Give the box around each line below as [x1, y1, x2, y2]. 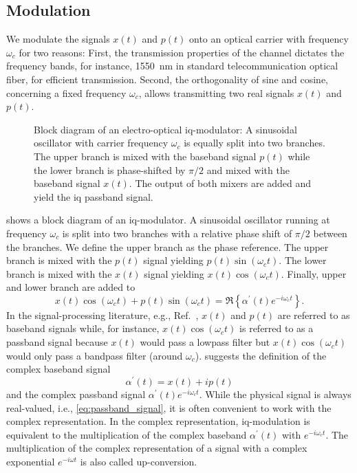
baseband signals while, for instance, [6, 321, 160, 335]
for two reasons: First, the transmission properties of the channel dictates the [19, 45, 345, 59]
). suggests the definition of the [195, 348, 327, 362]
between [313, 225, 347, 240]
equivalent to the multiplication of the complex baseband [6, 427, 247, 441]
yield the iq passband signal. [34, 189, 153, 203]
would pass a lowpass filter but [140, 335, 270, 349]
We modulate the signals [6, 32, 110, 46]
